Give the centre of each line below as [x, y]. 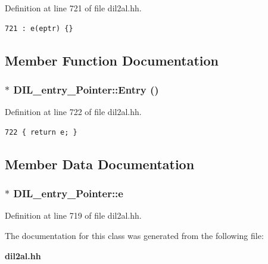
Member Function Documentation [112, 60]
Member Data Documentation [100, 164]
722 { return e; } [41, 132]
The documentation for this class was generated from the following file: [134, 235]
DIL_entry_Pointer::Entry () [86, 89]
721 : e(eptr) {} [39, 28]
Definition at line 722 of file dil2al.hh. [73, 112]
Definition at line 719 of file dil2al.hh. [73, 215]
